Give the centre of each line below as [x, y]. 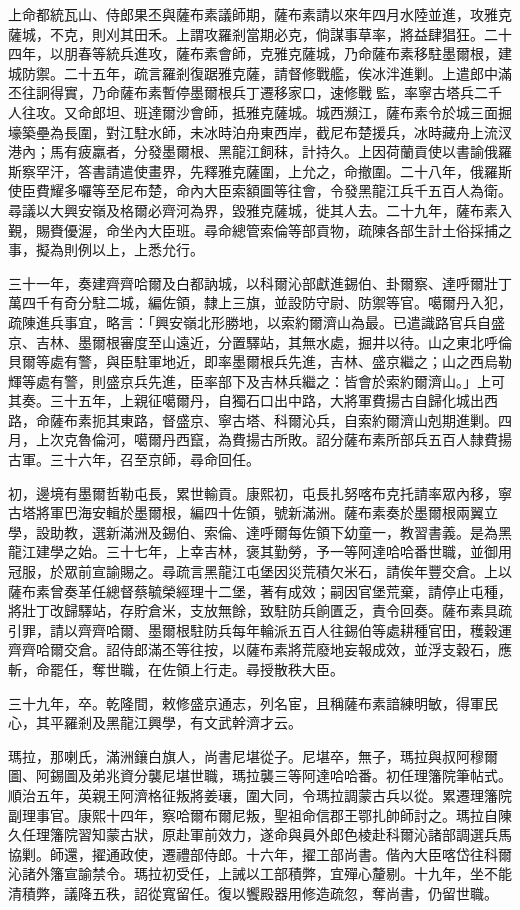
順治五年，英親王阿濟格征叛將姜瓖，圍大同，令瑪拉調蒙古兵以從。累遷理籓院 [260, 794]
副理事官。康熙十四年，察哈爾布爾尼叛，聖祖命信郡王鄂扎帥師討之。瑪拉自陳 [260, 814]
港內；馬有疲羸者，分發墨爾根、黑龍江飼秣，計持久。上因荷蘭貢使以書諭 [246, 151]
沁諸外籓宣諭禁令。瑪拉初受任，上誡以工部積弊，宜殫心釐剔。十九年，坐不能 [260, 873]
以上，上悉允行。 [147, 249]
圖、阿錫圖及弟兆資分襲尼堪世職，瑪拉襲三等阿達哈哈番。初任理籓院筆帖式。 [260, 775]
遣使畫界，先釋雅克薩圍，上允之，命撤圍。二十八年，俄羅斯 [315, 170]
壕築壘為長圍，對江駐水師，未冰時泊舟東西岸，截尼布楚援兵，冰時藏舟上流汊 [260, 131]
